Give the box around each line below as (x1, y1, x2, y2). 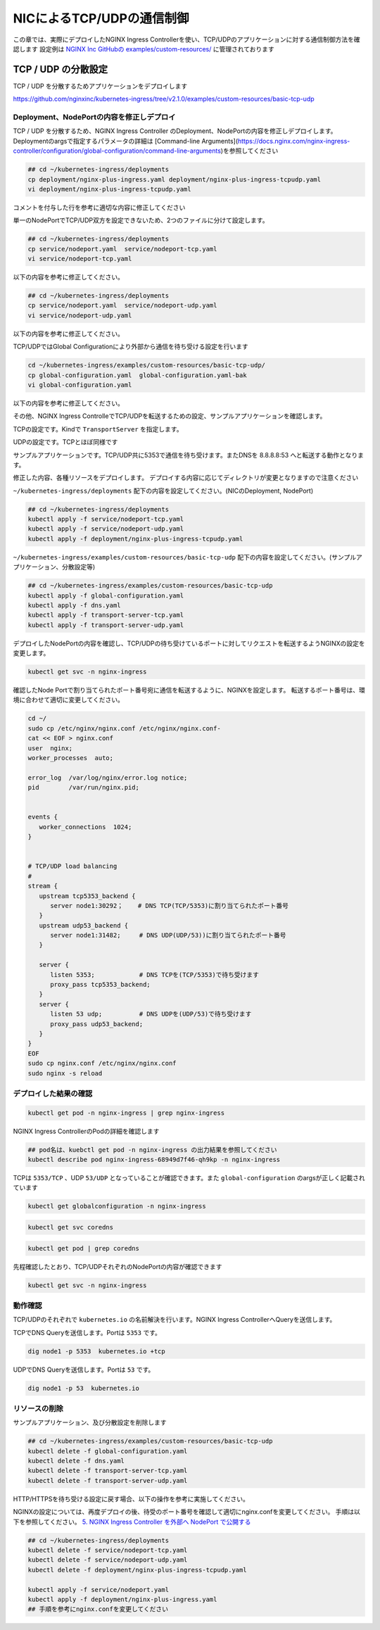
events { (27, 813, 58, 821)
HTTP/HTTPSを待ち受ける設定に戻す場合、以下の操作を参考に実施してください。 (13, 1494, 250, 1503)
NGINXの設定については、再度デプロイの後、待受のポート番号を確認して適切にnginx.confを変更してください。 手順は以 (13, 1508, 360, 1516)
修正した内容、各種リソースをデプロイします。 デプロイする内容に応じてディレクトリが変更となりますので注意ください (13, 474, 359, 482)
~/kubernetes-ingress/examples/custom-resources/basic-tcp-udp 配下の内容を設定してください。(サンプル (13, 552, 357, 561)
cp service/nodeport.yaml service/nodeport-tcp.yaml (27, 245, 217, 253)
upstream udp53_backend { (39, 921, 129, 929)
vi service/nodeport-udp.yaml (27, 311, 132, 320)
